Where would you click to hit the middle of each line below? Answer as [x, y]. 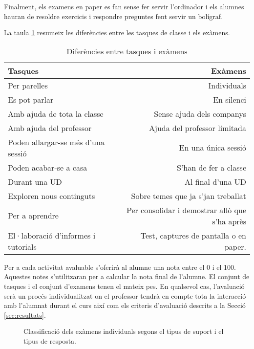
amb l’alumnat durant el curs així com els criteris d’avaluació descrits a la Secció [125, 305]
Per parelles [28, 85]
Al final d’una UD [215, 181]
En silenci [230, 99]
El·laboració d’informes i [52, 235]
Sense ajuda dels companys [200, 113]
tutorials [22, 246]
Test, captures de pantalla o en [193, 235]
